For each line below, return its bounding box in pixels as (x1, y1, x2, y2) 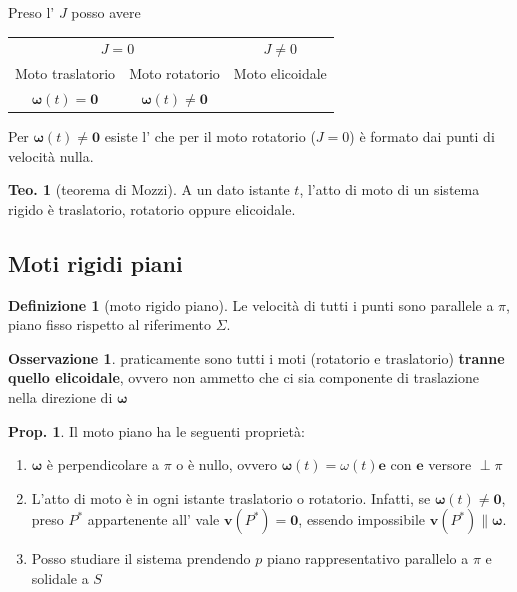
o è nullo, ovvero (176, 454, 278, 475)
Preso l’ (8, 2, 55, 22)
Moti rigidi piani (8, 247, 183, 278)
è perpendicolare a (46, 454, 159, 475)
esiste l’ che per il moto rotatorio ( (104, 126, 316, 147)
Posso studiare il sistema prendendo (31, 548, 251, 569)
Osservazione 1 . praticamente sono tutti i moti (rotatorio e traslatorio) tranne (8, 347, 505, 368)
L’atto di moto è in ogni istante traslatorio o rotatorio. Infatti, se (31, 487, 431, 508)
